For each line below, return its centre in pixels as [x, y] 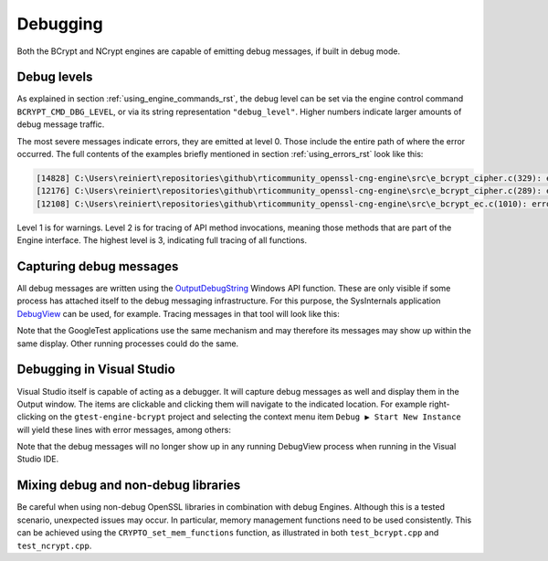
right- [440, 404]
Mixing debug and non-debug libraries [129, 486]
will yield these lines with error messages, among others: [124, 429]
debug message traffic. [61, 124]
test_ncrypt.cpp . [54, 545]
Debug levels [55, 77]
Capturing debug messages [98, 266]
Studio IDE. [38, 459]
